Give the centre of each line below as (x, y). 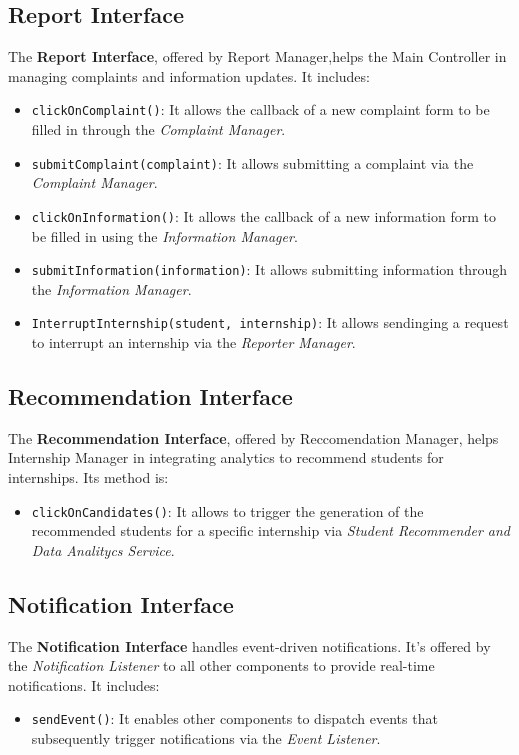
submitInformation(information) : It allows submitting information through (269, 269)
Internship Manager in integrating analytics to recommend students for (226, 457)
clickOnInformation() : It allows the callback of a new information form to (263, 215)
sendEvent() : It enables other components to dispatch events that (234, 718)
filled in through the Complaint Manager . (158, 129)
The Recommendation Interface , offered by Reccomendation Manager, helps (253, 437)
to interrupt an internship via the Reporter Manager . (193, 342)
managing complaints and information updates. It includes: (189, 75)
